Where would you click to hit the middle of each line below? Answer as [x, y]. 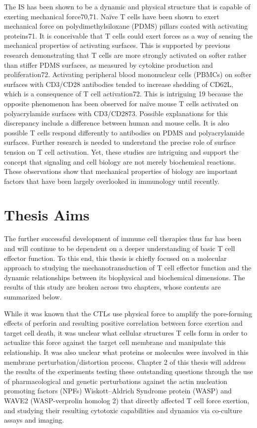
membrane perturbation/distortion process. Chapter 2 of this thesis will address [125, 362]
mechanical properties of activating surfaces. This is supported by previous [117, 45]
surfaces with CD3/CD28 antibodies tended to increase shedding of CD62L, [119, 84]
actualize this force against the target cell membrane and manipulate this [115, 342]
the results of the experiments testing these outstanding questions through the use [128, 371]
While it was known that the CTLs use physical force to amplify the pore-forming [128, 313]
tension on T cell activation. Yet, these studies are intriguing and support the [121, 151]
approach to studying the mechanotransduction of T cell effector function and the [128, 268]
